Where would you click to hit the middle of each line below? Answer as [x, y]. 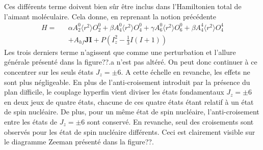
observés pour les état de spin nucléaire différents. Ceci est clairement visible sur [130, 131]
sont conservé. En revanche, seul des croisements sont [170, 121]
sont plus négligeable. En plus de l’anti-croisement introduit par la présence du [127, 82]
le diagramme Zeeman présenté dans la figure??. [79, 142]
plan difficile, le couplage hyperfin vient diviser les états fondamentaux [114, 92]
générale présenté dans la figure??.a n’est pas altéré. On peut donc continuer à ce [131, 62]
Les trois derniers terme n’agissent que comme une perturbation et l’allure [120, 52]
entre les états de [31, 121]
